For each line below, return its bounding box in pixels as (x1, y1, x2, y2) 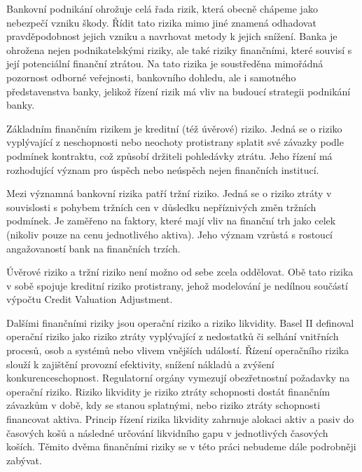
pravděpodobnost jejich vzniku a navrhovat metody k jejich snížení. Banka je (6, 29, 337, 43)
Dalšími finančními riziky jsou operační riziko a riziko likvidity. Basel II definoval (6, 315, 354, 330)
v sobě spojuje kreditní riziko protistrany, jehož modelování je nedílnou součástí (6, 278, 348, 292)
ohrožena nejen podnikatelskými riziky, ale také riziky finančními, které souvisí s (6, 42, 352, 57)
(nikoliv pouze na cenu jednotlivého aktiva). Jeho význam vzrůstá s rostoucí (6, 227, 333, 241)
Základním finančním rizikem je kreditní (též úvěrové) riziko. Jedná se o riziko (6, 121, 342, 135)
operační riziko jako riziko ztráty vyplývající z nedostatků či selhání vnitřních (6, 329, 339, 344)
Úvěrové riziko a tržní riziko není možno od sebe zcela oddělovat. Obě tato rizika (6, 264, 354, 279)
